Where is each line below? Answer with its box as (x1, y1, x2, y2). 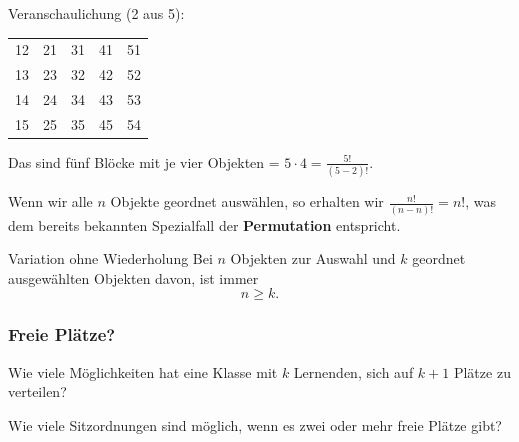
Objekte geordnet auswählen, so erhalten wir (110, 191, 384, 212)
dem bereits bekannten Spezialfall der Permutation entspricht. (8, 214, 401, 235)
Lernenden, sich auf (293, 361, 414, 382)
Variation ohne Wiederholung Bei (8, 248, 213, 269)
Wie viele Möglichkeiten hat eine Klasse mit (8, 361, 278, 382)
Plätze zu (453, 361, 511, 382)
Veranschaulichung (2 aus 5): (8, 3, 185, 23)
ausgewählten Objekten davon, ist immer (8, 267, 259, 288)
